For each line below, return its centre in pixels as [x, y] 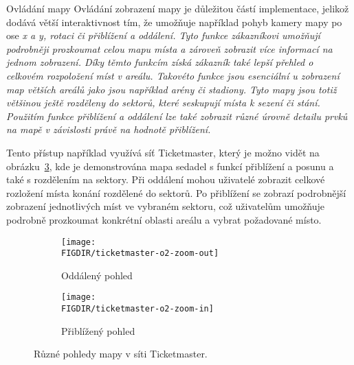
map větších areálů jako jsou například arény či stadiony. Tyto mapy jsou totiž [172, 89]
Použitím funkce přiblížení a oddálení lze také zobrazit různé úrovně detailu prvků [177, 116]
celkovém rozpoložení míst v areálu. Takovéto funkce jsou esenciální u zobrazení [173, 75]
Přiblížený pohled [98, 330]
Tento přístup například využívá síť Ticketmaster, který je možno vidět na [163, 152]
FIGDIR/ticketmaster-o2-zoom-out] [140, 254]
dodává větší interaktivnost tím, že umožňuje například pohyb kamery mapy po [174, 22]
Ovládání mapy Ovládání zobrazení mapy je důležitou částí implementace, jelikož [178, 8]
